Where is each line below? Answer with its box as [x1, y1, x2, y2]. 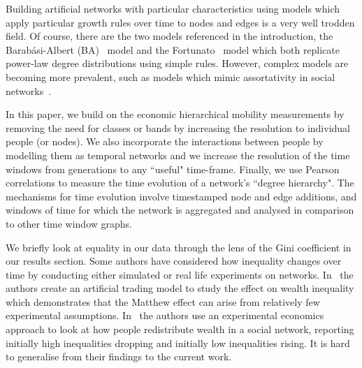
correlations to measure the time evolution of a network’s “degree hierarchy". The [6, 175, 354, 190]
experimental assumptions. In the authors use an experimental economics [6, 308, 324, 323]
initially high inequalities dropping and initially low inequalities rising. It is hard [6, 335, 350, 350]
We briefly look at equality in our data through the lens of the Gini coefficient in [6, 240, 352, 254]
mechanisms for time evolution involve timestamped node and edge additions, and [6, 189, 357, 203]
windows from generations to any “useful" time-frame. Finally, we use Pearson [6, 161, 340, 176]
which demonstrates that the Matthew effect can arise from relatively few [6, 294, 320, 309]
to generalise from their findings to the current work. [6, 349, 232, 364]
